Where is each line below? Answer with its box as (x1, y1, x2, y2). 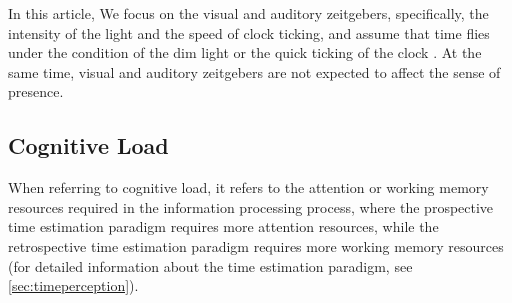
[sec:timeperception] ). (8, 275, 139, 296)
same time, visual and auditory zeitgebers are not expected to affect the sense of (8, 61, 501, 82)
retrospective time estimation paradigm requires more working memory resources (8, 235, 504, 256)
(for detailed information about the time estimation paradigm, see (8, 255, 413, 276)
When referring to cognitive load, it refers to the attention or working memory (8, 177, 489, 198)
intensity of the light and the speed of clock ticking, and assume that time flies (8, 22, 490, 43)
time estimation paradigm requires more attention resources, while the (8, 216, 439, 237)
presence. (8, 81, 64, 102)
